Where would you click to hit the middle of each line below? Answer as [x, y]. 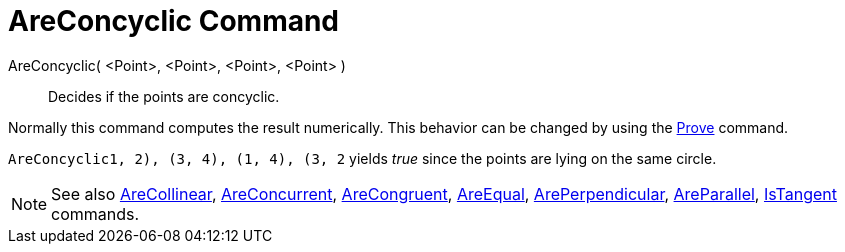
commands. [95, 213]
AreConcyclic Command [174, 21]
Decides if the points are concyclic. [164, 96]
